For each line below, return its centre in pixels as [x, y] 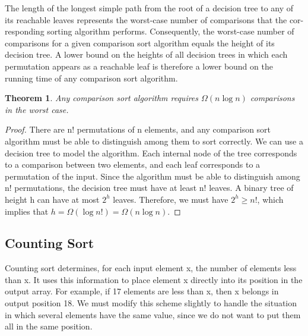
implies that [27, 211]
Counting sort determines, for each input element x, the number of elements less [151, 268]
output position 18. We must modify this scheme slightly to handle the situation [151, 303]
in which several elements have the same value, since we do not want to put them [153, 314]
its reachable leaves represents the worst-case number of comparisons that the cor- [154, 19]
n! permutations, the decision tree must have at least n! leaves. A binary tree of [149, 188]
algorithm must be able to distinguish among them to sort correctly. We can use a [154, 141]
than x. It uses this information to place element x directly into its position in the [154, 279]
